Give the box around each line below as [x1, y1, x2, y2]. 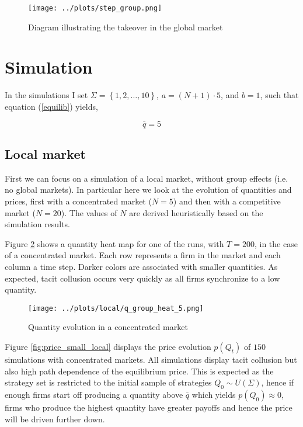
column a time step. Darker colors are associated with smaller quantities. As [5, 260, 278, 272]
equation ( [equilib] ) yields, [5, 100, 98, 112]
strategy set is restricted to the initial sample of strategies [5, 376, 212, 388]
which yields [191, 388, 236, 400]
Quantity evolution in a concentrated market [28, 321, 188, 333]
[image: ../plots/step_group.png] [28, 4, 162, 12]
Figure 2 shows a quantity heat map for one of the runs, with [5, 237, 224, 249]
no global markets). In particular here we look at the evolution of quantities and [5, 183, 292, 196]
